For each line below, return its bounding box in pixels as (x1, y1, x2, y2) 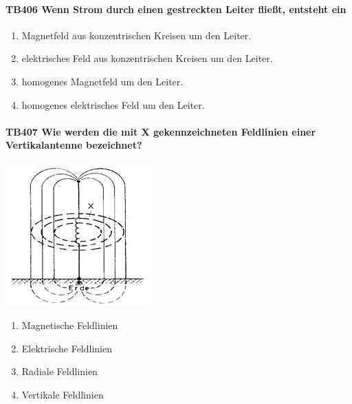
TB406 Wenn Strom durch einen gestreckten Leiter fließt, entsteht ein (5, 1, 346, 16)
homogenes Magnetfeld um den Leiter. (21, 74, 184, 88)
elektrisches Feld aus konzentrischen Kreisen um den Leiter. (21, 51, 273, 65)
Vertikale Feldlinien (21, 387, 104, 401)
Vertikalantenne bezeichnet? (5, 138, 142, 152)
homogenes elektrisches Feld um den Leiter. (21, 97, 205, 111)
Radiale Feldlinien (21, 364, 98, 379)
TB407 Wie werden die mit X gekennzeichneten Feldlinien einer (5, 124, 316, 138)
